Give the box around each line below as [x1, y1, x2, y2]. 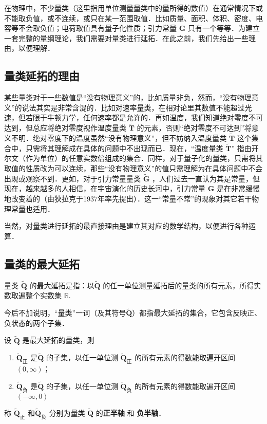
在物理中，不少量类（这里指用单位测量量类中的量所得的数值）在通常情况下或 [4, 3, 263, 13]
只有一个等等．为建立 [187, 23, 260, 33]
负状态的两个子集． [4, 317, 69, 328]
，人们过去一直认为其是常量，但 [151, 173, 260, 183]
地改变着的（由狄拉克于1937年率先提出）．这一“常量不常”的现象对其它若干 [4, 193, 252, 204]
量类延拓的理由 [4, 68, 80, 84]
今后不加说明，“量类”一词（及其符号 [4, 307, 126, 318]
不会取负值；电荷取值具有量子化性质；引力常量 [18, 23, 177, 33]
